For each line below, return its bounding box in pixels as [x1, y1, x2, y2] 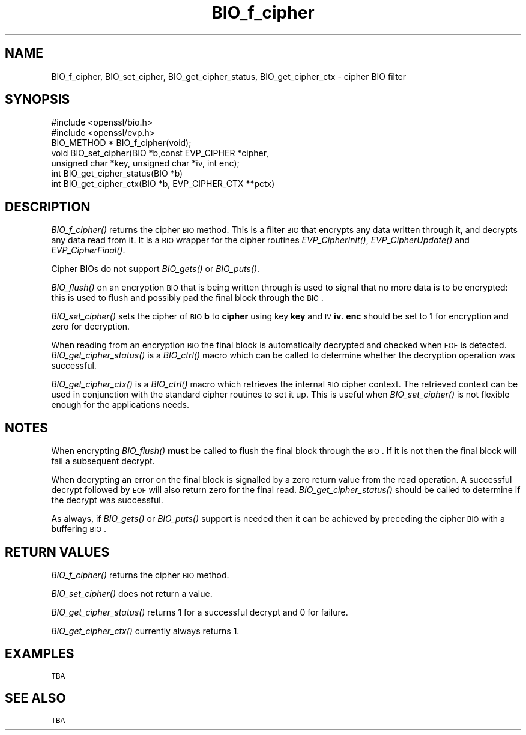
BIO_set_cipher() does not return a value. [51, 588, 213, 599]
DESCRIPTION [5, 199, 91, 214]
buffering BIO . [51, 524, 107, 534]
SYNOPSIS [5, 92, 70, 107]
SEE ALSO [5, 691, 66, 706]
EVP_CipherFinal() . [51, 245, 125, 256]
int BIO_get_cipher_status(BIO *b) [51, 168, 183, 179]
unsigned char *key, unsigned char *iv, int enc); [51, 158, 240, 169]
